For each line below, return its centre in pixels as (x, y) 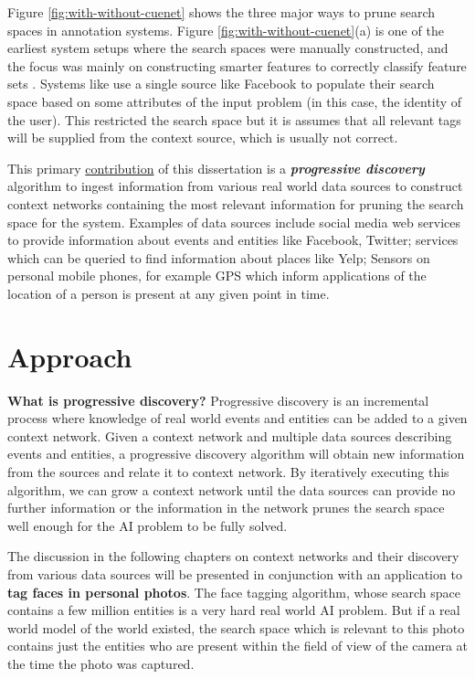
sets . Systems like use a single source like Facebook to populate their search (221, 84)
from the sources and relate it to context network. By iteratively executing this (228, 472)
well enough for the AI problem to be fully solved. (148, 525)
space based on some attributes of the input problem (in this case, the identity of (235, 101)
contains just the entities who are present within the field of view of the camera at (237, 646)
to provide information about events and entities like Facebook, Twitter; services (233, 240)
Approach (70, 356)
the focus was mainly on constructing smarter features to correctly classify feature (237, 65)
